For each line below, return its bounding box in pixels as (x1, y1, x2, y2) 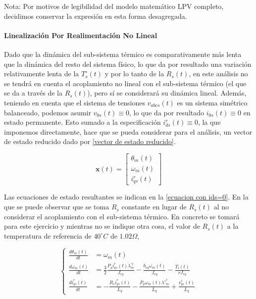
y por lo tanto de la (104, 68, 164, 79)
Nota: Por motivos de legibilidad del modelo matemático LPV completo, (4, 1, 224, 11)
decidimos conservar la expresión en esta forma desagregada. (4, 10, 187, 21)
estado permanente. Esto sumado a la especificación (4, 117, 161, 127)
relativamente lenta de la (4, 68, 79, 79)
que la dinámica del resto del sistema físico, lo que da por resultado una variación (4, 58, 252, 69)
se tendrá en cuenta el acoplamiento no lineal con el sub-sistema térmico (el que (4, 78, 247, 88)
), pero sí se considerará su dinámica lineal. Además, (87, 88, 247, 98)
